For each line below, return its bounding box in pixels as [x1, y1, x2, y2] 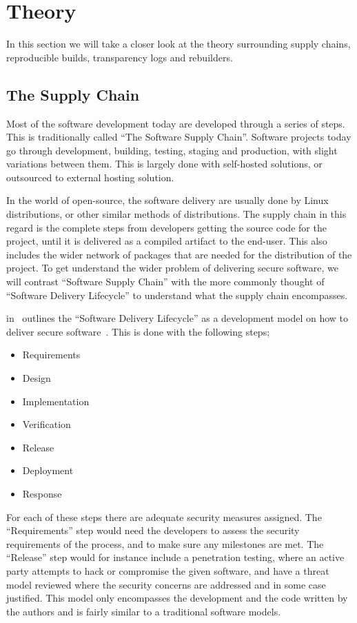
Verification [22, 417, 71, 431]
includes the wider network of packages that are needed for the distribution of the [6, 247, 352, 261]
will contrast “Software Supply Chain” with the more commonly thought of [6, 274, 325, 289]
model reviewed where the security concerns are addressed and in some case [6, 577, 326, 591]
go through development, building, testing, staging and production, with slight [6, 143, 338, 157]
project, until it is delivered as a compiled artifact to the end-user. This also [6, 234, 327, 248]
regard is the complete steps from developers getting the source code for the [6, 220, 327, 234]
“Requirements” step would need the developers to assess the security [6, 523, 300, 538]
